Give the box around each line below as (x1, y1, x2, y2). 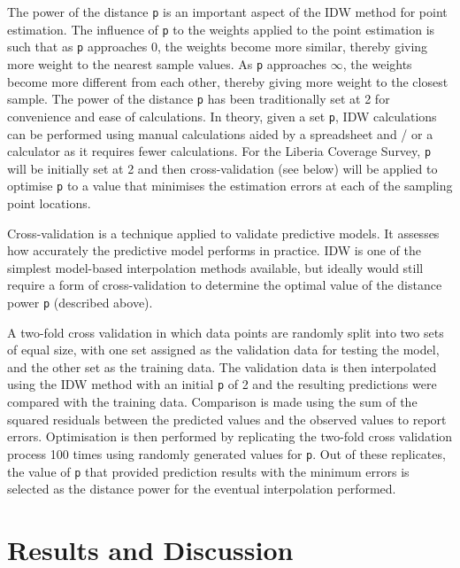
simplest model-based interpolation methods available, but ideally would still (7, 258, 424, 276)
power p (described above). (7, 293, 153, 311)
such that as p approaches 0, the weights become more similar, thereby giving (7, 37, 428, 56)
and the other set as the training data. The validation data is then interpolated (7, 357, 437, 376)
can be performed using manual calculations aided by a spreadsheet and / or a (7, 124, 433, 143)
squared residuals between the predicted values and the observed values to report (7, 409, 447, 428)
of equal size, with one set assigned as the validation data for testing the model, (7, 340, 440, 359)
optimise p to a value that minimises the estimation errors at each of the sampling (7, 176, 453, 195)
